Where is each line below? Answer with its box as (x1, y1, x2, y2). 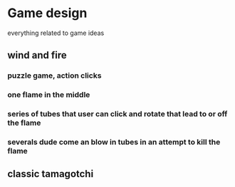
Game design (7, 5, 88, 21)
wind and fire (7, 49, 68, 61)
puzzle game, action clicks (7, 71, 102, 81)
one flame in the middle (7, 90, 90, 100)
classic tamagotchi (7, 168, 94, 180)
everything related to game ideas (7, 29, 105, 37)
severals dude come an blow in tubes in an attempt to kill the (7, 137, 221, 147)
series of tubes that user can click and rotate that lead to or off (7, 109, 228, 119)
